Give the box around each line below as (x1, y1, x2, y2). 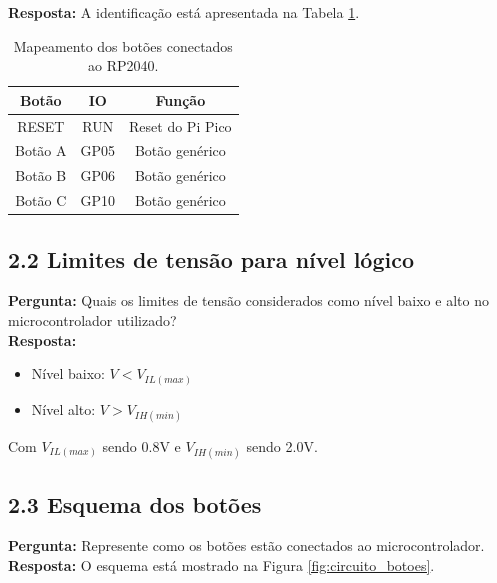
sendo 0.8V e (102, 435, 181, 456)
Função (155, 89, 206, 110)
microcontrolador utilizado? (8, 310, 177, 331)
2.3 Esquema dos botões (8, 488, 262, 519)
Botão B (15, 165, 67, 186)
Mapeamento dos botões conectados (13, 35, 233, 56)
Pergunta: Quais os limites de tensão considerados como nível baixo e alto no (8, 290, 489, 311)
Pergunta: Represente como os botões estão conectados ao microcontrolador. (8, 535, 485, 556)
